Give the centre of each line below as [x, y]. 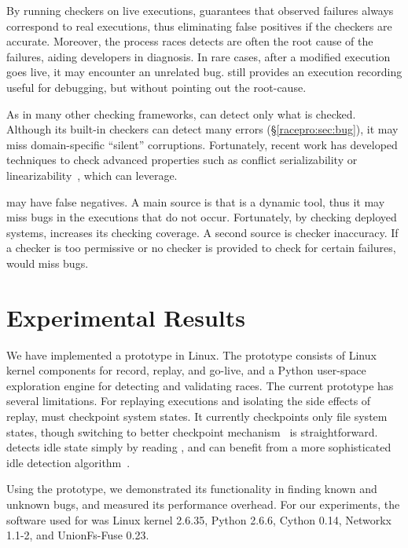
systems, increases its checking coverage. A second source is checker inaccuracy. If [202, 232]
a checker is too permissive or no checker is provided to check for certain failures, [201, 248]
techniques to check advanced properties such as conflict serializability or [182, 160]
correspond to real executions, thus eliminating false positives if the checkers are [199, 26]
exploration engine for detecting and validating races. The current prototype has [200, 385]
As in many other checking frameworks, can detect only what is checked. [181, 113]
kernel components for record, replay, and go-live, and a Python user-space [186, 370]
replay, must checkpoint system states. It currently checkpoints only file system [197, 416]
